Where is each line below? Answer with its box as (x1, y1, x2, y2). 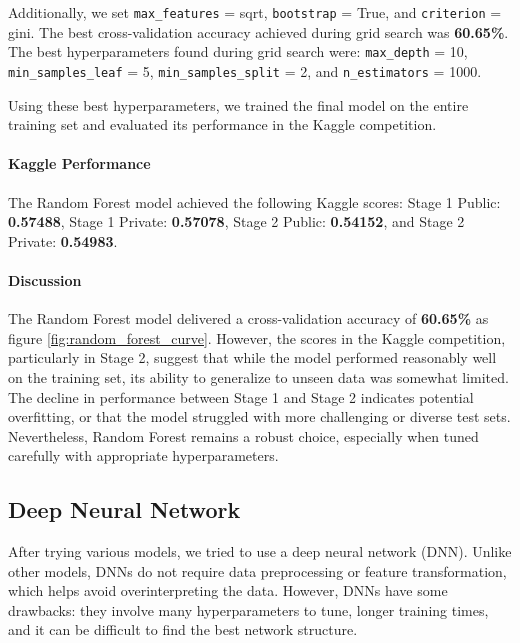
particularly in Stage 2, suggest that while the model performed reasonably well (8, 347, 497, 368)
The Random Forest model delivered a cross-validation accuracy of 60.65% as (8, 308, 489, 329)
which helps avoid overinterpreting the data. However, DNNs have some (8, 580, 448, 601)
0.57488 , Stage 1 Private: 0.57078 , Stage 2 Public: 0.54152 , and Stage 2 (8, 211, 465, 232)
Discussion (8, 269, 82, 290)
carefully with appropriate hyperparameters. (8, 445, 279, 466)
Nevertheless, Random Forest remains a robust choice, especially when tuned (8, 425, 479, 446)
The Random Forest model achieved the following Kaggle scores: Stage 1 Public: (8, 191, 501, 212)
